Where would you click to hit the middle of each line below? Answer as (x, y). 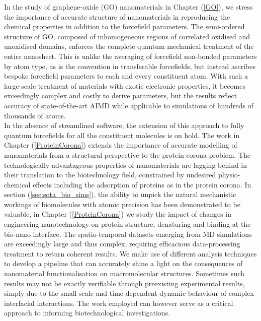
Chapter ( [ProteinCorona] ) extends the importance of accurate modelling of (121, 145)
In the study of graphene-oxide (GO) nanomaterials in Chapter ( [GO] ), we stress (128, 7)
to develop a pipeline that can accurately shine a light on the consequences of (123, 263)
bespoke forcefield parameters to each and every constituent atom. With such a (126, 76)
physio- (229, 175)
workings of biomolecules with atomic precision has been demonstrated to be (122, 204)
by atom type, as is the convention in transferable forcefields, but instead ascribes (130, 66)
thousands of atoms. (35, 115)
